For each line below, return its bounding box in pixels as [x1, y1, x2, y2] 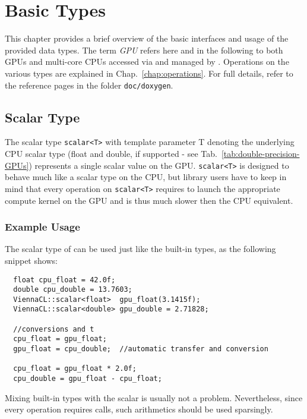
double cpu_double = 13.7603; [13, 285, 132, 294]
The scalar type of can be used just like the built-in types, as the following [5, 242, 276, 255]
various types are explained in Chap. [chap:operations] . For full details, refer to [5, 67, 293, 79]
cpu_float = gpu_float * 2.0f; [13, 364, 137, 373]
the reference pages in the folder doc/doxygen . [5, 78, 173, 91]
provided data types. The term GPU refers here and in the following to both [5, 43, 283, 56]
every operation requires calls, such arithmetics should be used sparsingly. [5, 403, 273, 415]
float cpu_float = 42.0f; [13, 275, 116, 284]
